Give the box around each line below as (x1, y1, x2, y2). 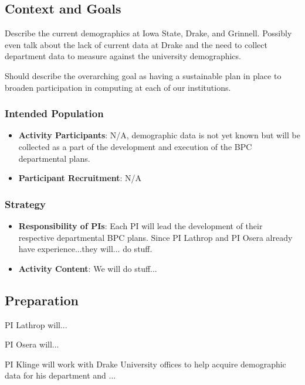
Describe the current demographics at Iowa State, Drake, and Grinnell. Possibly (5, 27, 292, 39)
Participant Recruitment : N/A (18, 172, 142, 184)
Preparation (5, 291, 79, 309)
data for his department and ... (5, 369, 116, 381)
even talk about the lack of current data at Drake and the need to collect (5, 38, 267, 50)
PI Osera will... (5, 338, 59, 350)
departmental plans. (18, 152, 90, 164)
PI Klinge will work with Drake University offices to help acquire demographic (5, 357, 286, 370)
